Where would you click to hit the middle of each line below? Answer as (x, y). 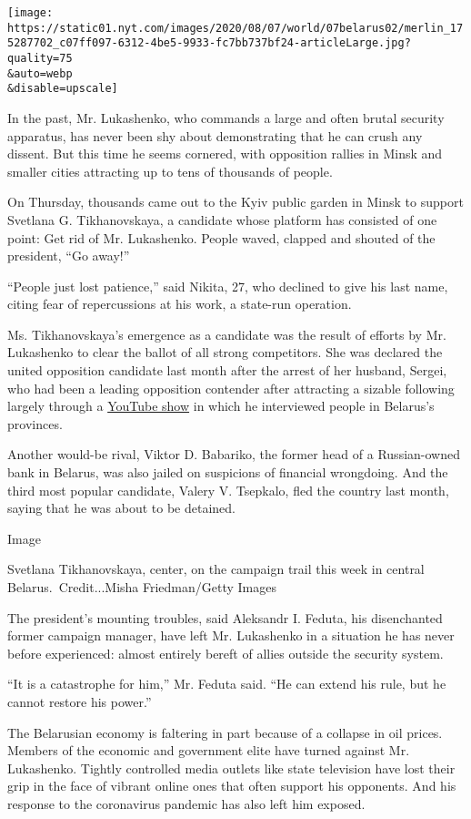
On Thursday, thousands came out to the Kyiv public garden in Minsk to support (235, 202)
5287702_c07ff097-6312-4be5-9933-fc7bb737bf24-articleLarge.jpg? (209, 43)
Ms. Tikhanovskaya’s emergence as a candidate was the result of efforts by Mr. (227, 334)
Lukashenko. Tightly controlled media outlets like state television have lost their (231, 768)
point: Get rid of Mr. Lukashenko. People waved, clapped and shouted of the (221, 237)
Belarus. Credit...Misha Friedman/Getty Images (142, 587)
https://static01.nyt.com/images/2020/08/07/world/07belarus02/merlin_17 (235, 28)
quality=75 (40, 58)
